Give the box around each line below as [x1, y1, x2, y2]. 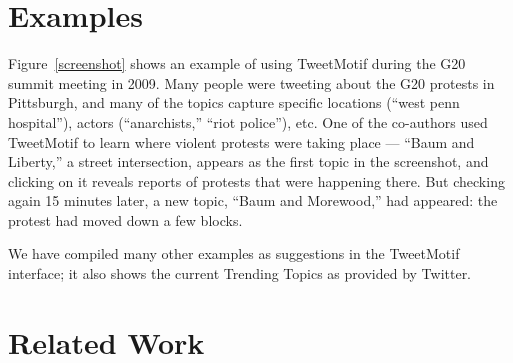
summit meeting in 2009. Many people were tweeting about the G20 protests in [8, 72, 495, 93]
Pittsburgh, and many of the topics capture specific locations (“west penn [8, 92, 460, 113]
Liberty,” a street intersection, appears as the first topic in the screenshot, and [8, 151, 489, 172]
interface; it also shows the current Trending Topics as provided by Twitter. [8, 263, 472, 284]
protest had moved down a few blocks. [8, 209, 243, 230]
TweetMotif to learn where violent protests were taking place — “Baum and [8, 131, 475, 152]
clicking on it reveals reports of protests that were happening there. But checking [8, 170, 505, 191]
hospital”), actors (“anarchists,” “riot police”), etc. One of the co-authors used [8, 111, 488, 132]
